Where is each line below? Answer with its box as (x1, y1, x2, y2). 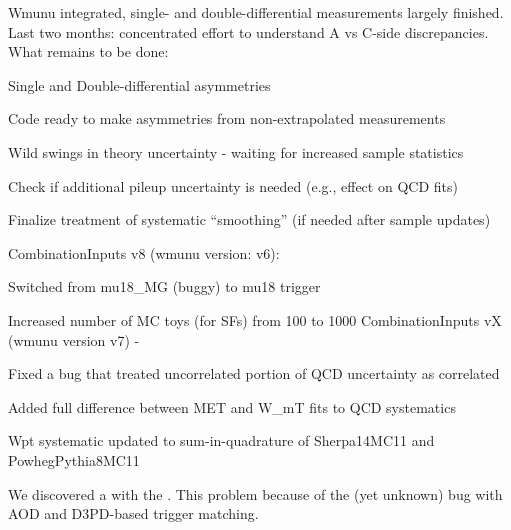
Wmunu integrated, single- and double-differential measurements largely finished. (8, 2, 504, 22)
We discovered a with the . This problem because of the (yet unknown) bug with (8, 483, 503, 504)
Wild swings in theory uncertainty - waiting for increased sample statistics (8, 141, 464, 162)
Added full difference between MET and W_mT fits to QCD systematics (8, 396, 456, 417)
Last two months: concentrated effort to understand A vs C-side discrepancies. (8, 21, 489, 42)
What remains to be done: (8, 41, 169, 62)
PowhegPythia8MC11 (8, 449, 140, 470)
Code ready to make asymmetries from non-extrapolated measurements (8, 108, 446, 129)
